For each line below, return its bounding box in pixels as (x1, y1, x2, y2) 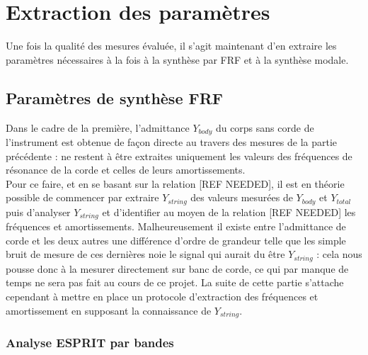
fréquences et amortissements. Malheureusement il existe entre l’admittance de (6, 219, 346, 234)
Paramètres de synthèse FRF (6, 86, 224, 108)
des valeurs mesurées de (190, 190, 293, 205)
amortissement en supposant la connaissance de (6, 303, 212, 317)
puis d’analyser (6, 204, 71, 219)
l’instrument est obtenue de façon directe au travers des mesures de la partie (6, 134, 338, 149)
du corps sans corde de (215, 120, 314, 135)
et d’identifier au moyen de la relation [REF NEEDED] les (102, 204, 356, 219)
